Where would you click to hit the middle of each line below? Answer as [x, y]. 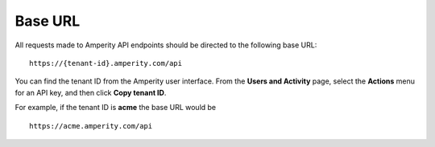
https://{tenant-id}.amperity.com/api [106, 63]
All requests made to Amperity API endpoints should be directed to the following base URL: [166, 45]
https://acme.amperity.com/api [91, 126]
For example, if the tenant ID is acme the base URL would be [116, 108]
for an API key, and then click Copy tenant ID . [91, 92]
